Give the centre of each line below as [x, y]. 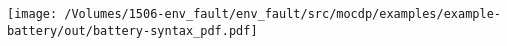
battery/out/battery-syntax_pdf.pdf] [132, 30]
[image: [32, 14]
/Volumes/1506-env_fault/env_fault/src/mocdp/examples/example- [282, 14]
